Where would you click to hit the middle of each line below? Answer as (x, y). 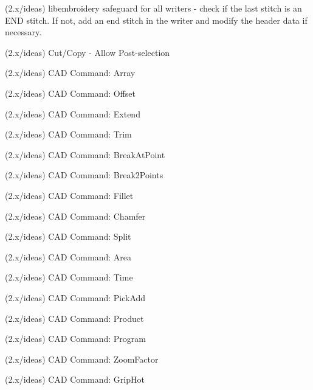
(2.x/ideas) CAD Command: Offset (70, 93)
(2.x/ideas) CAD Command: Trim (68, 134)
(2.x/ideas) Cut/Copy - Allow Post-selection (88, 52)
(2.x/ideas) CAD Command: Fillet (69, 195)
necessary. (23, 32)
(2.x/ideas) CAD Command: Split (68, 236)
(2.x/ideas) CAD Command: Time (69, 277)
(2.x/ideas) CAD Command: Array (70, 73)
